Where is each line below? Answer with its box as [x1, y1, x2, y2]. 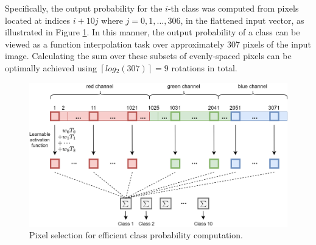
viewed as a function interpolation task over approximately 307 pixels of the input [5, 37, 311, 50]
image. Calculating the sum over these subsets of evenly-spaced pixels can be [5, 49, 292, 62]
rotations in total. [171, 61, 237, 74]
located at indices [5, 13, 71, 26]
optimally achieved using [5, 61, 97, 74]
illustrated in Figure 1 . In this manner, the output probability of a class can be [5, 26, 300, 38]
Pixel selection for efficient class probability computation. [29, 229, 243, 241]
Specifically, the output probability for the [5, 2, 163, 14]
